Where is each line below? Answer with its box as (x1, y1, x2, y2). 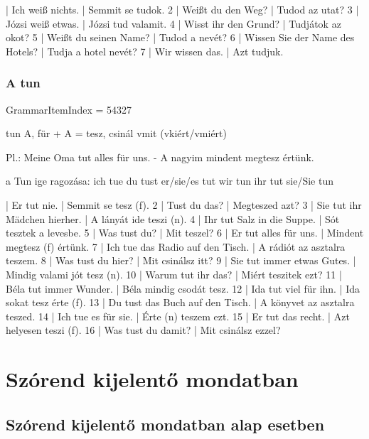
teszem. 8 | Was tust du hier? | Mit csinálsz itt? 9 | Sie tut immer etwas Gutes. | (6, 253, 356, 268)
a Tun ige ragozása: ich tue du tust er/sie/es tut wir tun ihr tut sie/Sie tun (6, 173, 333, 188)
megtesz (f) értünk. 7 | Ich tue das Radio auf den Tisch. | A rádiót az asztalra (6, 239, 346, 254)
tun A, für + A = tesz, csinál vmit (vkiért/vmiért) (6, 126, 227, 141)
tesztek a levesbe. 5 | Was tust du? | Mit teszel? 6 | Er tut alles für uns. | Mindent (6, 225, 364, 240)
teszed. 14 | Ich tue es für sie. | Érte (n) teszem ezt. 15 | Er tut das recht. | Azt (6, 308, 350, 323)
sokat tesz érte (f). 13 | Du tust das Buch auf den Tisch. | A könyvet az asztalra (6, 295, 355, 310)
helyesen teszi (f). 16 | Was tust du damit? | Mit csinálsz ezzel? (6, 323, 281, 337)
